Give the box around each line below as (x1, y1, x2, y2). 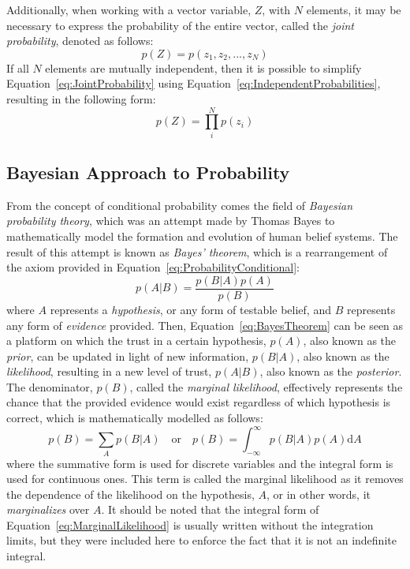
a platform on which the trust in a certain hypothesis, (6, 332, 266, 349)
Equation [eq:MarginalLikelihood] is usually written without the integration (6, 516, 374, 533)
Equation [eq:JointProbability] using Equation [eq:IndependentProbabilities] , (6, 75, 381, 92)
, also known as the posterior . (259, 363, 402, 380)
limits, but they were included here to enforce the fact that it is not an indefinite (6, 532, 397, 548)
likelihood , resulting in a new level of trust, (6, 363, 212, 380)
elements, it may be (306, 2, 401, 17)
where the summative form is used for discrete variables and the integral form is (6, 455, 393, 471)
